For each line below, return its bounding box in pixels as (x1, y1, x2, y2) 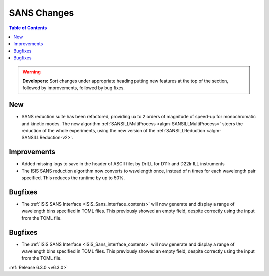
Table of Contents (9, 25, 47, 31)
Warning (22, 69, 41, 75)
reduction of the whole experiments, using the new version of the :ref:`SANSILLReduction (21, 127, 205, 133)
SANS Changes (9, 7, 74, 18)
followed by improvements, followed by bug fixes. (22, 85, 125, 91)
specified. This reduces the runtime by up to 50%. (21, 175, 125, 181)
